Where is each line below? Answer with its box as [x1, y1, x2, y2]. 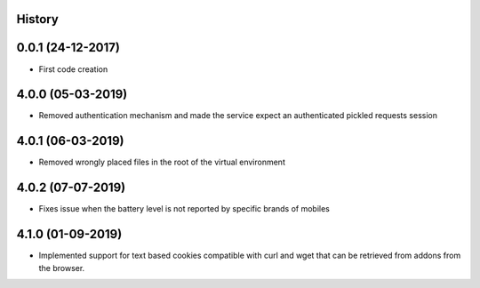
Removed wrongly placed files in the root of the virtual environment [38, 156, 286, 168]
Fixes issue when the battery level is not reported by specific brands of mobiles [38, 204, 331, 214]
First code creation [38, 63, 108, 75]
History [16, 12, 60, 27]
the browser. [38, 262, 85, 273]
